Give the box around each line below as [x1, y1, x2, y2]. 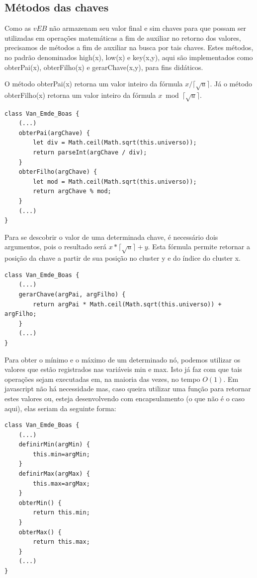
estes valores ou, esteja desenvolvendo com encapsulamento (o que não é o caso [4, 393, 245, 403]
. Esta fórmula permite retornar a [148, 241, 250, 252]
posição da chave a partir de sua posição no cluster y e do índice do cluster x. [4, 253, 241, 263]
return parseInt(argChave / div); [33, 149, 147, 156]
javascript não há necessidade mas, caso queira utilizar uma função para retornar [4, 383, 251, 394]
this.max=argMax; [33, 480, 90, 487]
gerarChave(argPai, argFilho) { [18, 290, 126, 298]
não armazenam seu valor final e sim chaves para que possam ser [49, 23, 247, 33]
